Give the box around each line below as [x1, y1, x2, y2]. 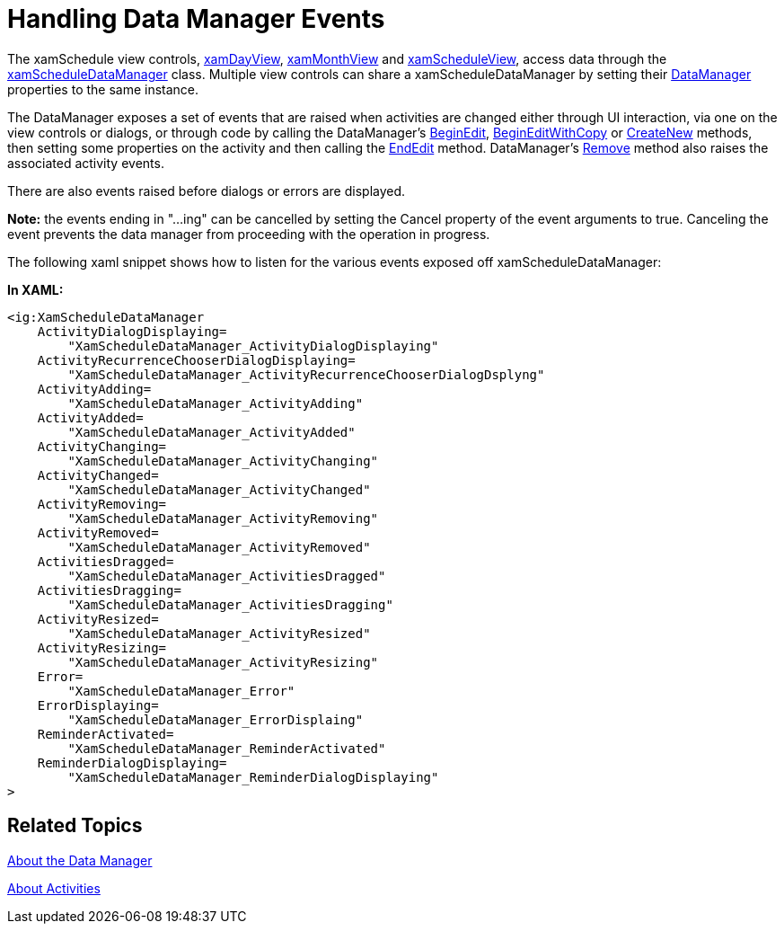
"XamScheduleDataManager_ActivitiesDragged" [67, 568, 386, 583]
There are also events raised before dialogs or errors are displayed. [7, 182, 406, 199]
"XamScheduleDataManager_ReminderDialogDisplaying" [67, 769, 439, 785]
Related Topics [7, 814, 143, 838]
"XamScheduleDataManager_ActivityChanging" [67, 453, 379, 468]
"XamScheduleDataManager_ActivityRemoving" [67, 510, 379, 526]
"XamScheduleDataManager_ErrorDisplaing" [67, 712, 364, 727]
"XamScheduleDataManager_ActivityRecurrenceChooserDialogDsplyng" [67, 367, 545, 382]
